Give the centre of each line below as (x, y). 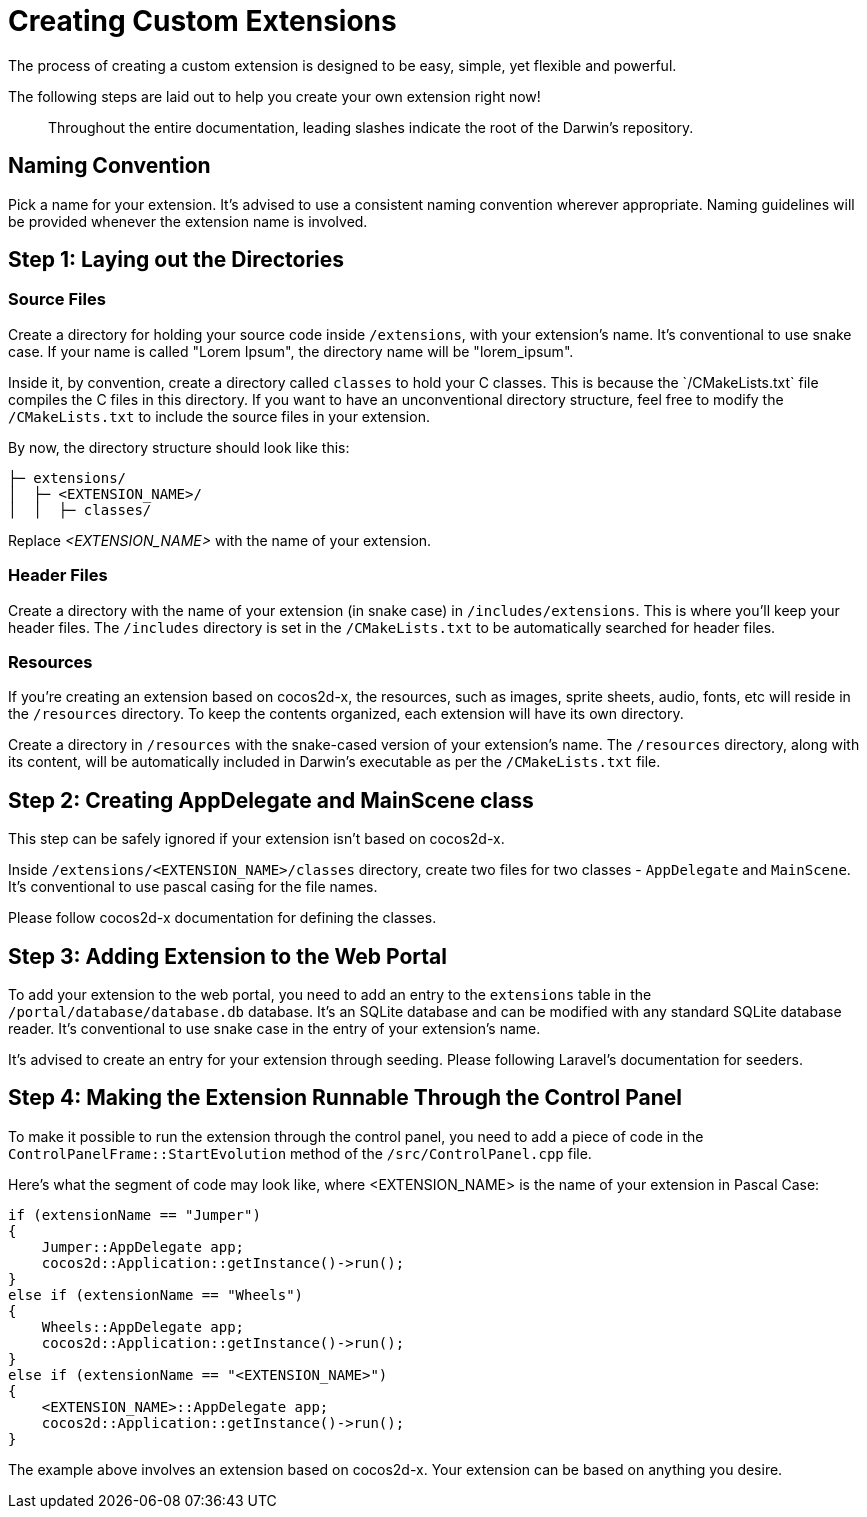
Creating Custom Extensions (202, 21)
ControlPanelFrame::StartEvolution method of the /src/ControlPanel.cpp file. (300, 1153)
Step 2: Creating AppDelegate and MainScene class (271, 800)
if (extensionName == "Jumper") (134, 1214)
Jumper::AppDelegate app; (143, 1246)
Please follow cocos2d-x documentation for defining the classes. (222, 918)
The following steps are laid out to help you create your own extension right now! (274, 96)
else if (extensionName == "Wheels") (156, 1294)
